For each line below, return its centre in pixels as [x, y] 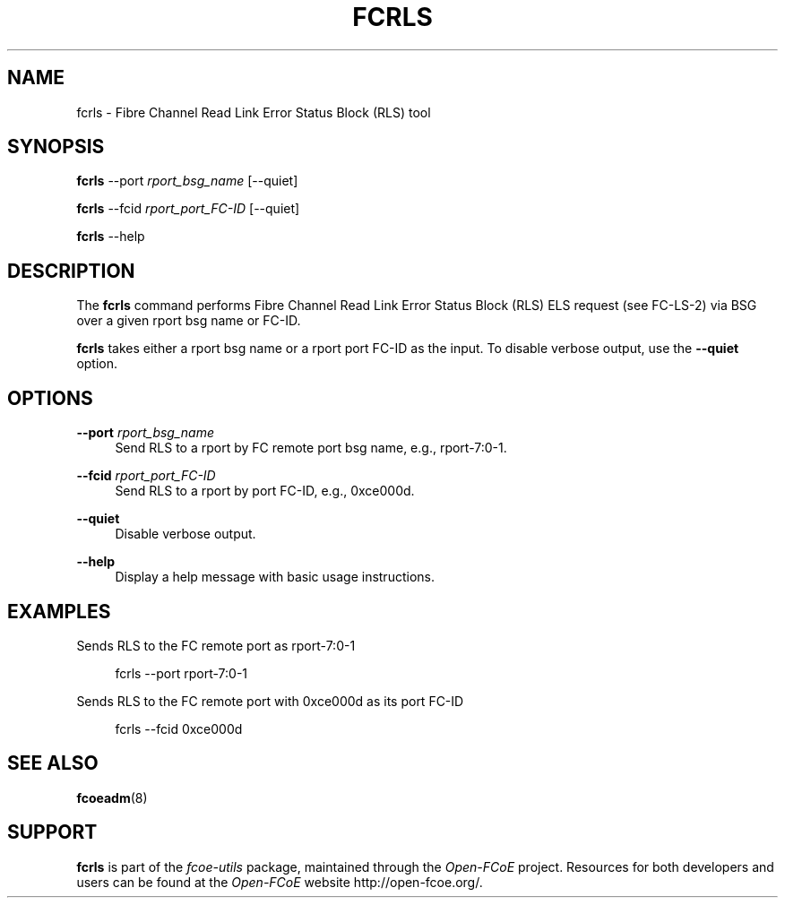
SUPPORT [52, 832]
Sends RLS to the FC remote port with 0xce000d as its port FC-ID [270, 701]
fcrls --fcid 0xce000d [179, 728]
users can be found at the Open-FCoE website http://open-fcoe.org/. [280, 882]
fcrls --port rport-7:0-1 [181, 673]
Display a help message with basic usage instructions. [275, 577]
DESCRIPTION [71, 271]
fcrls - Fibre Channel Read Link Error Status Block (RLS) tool [254, 112]
